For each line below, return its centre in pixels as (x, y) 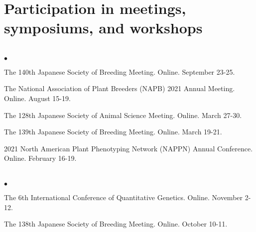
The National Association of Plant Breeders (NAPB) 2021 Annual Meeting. (120, 88)
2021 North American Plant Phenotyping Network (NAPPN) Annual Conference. (128, 148)
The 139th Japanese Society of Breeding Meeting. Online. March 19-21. (113, 132)
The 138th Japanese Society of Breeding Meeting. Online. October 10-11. (116, 224)
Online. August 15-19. (37, 98)
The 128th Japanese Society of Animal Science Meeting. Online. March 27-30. (123, 115)
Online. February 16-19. (40, 158)
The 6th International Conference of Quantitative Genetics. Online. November (124, 197)
